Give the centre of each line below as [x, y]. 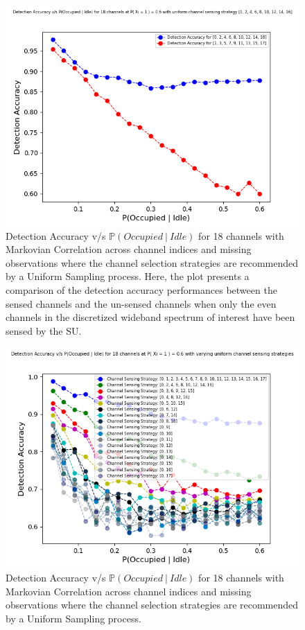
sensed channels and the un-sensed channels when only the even [141, 303]
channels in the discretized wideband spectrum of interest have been [150, 317]
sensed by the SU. [44, 330]
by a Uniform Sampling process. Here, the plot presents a [128, 276]
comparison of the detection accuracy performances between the [141, 289]
